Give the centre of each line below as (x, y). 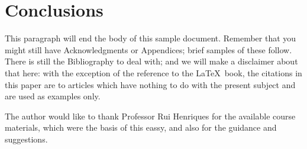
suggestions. (26, 139)
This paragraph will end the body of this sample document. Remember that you (151, 38)
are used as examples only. (53, 96)
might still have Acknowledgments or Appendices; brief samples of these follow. (148, 49)
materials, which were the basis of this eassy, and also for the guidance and (141, 127)
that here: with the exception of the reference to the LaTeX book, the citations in (153, 72)
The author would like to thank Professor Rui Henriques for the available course (150, 116)
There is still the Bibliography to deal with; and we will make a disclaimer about (151, 61)
